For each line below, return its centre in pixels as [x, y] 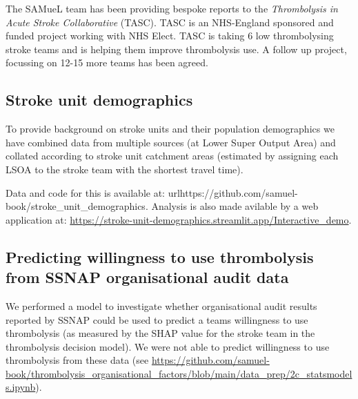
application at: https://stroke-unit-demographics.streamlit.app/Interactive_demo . [179, 219]
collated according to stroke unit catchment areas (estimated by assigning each [172, 156]
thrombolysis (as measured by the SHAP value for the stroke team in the [160, 333]
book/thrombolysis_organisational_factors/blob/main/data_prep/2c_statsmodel [179, 373]
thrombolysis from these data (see [77, 360]
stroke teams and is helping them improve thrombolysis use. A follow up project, [176, 49]
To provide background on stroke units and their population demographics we [170, 129]
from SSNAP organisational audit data [147, 277]
